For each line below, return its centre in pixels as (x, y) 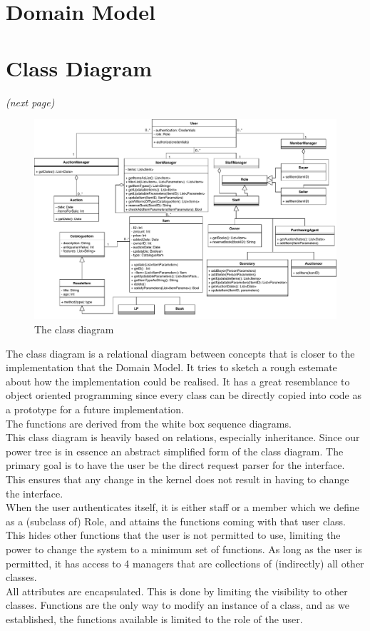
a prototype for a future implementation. (95, 409)
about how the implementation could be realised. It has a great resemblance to (178, 381)
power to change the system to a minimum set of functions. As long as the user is (184, 549)
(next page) (30, 102)
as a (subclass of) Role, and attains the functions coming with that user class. (176, 521)
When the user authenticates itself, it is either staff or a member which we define (183, 507)
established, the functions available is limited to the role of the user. (154, 619)
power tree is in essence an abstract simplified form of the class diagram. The (175, 451)
